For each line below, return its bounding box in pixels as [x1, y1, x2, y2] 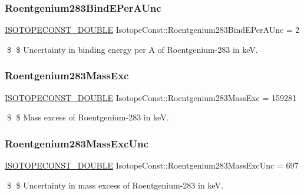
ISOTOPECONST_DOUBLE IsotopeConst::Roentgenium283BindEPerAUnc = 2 [5, 23, 300, 36]
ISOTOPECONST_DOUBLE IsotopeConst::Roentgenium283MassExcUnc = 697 [5, 159, 299, 172]
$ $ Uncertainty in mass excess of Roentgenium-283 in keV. [6, 179, 223, 191]
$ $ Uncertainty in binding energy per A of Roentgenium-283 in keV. [6, 43, 258, 55]
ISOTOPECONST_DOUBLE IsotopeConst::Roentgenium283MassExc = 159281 [5, 91, 297, 103]
